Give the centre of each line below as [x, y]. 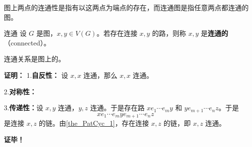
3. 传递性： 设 [24, 108]
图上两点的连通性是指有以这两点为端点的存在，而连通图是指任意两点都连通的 [126, 7]
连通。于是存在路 [117, 108]
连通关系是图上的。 [34, 59]
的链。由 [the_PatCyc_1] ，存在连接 [94, 123]
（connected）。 [27, 42]
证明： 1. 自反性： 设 [36, 75]
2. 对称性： [20, 91]
